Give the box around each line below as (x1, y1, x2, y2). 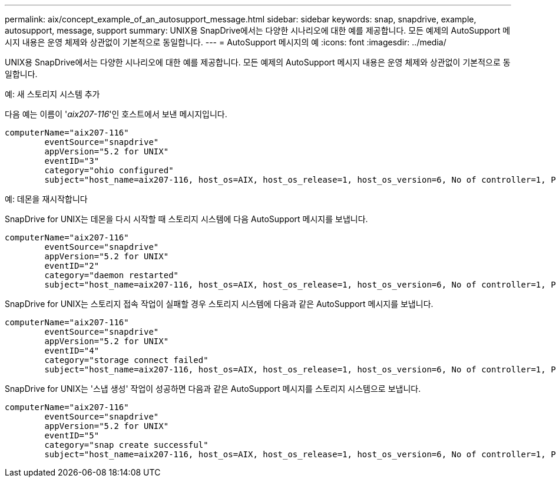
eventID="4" (44, 346, 100, 355)
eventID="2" (44, 261, 100, 270)
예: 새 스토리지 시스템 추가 (5, 89, 100, 99)
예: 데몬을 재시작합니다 (5, 194, 88, 204)
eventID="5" (44, 431, 100, 440)
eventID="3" (44, 156, 100, 166)
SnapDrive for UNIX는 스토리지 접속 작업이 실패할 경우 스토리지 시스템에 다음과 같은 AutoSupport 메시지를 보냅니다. (5, 299, 433, 309)
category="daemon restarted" (44, 270, 179, 280)
